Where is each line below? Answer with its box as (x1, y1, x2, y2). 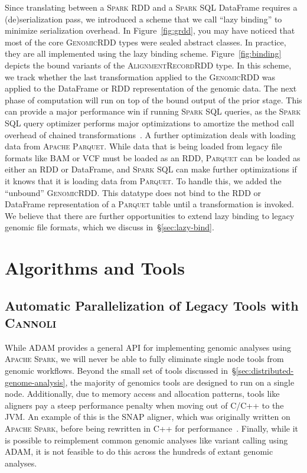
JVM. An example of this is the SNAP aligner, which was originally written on (5, 410, 290, 423)
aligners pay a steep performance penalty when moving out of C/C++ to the (5, 399, 284, 411)
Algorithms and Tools (5, 256, 185, 280)
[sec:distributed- (236, 364, 294, 377)
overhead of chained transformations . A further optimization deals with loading (5, 128, 296, 141)
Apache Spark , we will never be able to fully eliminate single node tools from (5, 353, 284, 365)
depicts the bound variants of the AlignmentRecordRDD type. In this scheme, (5, 58, 292, 71)
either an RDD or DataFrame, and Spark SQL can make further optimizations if (5, 163, 297, 175)
